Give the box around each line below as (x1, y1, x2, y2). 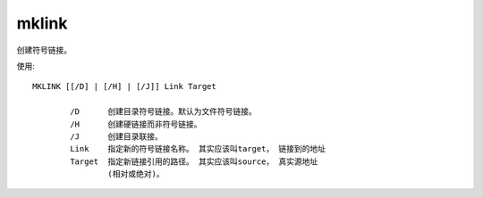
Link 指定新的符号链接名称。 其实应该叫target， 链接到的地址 (70, 144, 326, 154)
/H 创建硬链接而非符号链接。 (70, 119, 202, 129)
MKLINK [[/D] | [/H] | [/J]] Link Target (32, 81, 216, 92)
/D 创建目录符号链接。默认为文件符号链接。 (70, 107, 257, 117)
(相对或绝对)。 (107, 169, 165, 179)
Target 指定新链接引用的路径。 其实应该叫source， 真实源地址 (70, 156, 318, 167)
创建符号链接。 (16, 45, 72, 55)
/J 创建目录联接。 (70, 131, 163, 142)
